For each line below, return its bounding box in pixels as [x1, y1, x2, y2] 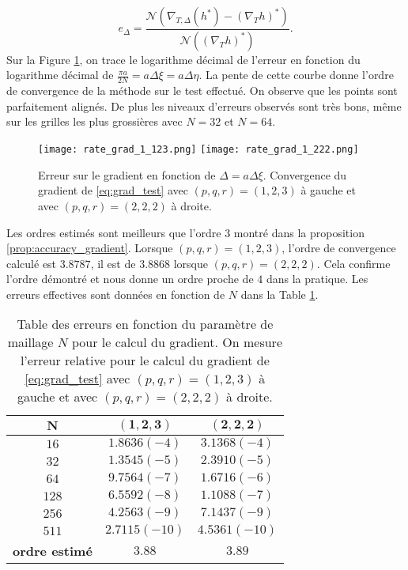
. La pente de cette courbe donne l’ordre [198, 66, 394, 83]
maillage [7, 333, 54, 352]
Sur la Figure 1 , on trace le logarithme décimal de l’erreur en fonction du [6, 51, 361, 67]
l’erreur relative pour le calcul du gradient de [20, 351, 270, 370]
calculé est [6, 255, 57, 271]
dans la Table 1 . [240, 285, 319, 302]
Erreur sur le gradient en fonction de [38, 166, 216, 183]
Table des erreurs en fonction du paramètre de [17, 315, 274, 334]
